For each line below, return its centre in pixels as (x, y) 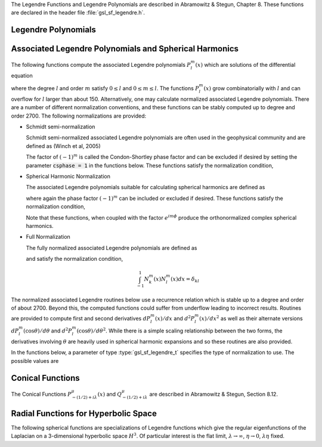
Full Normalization (48, 237)
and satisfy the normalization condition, (75, 259)
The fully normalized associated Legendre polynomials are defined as (112, 248)
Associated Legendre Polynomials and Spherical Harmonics (125, 49)
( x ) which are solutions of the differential (245, 65)
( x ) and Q (110, 394)
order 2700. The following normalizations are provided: (78, 116)
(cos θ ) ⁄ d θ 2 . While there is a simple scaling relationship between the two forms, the (179, 330)
